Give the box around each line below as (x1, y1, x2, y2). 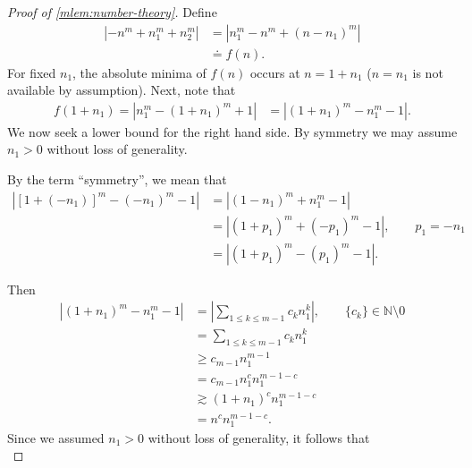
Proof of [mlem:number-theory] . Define (7, 3, 217, 21)
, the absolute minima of (72, 63, 206, 81)
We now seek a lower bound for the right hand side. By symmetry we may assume (7, 122, 458, 140)
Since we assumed (7, 428, 105, 447)
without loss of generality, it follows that (147, 428, 370, 447)
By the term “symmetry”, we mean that (7, 170, 227, 189)
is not (412, 63, 443, 81)
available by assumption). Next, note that (7, 81, 236, 99)
